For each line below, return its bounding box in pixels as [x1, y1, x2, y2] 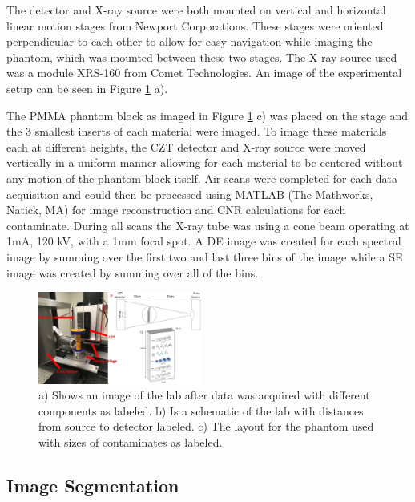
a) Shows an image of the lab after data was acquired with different [38, 387, 370, 403]
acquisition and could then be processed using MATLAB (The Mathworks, [6, 185, 373, 202]
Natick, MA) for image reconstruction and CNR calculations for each [6, 201, 346, 218]
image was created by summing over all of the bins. [6, 264, 259, 281]
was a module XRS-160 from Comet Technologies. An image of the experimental [6, 64, 402, 81]
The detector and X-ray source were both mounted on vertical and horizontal [6, 2, 386, 18]
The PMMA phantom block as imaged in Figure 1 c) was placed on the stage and [6, 107, 409, 123]
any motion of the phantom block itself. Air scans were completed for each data [6, 169, 397, 186]
